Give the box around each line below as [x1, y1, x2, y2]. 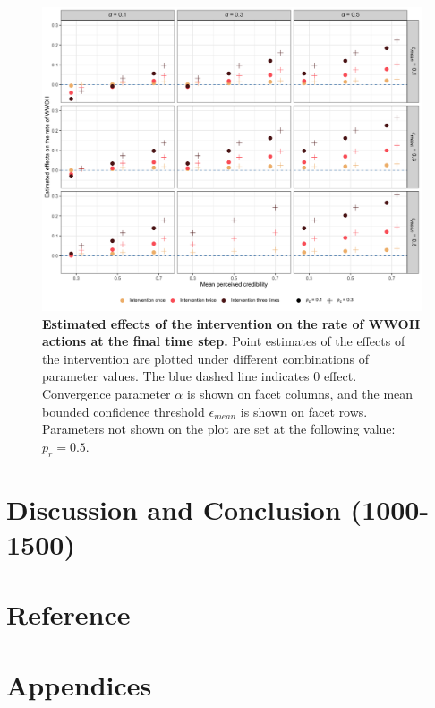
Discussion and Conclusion [6, 490, 341, 527]
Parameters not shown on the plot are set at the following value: [42, 419, 396, 438]
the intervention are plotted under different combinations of [42, 349, 370, 367]
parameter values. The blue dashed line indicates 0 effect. [42, 367, 357, 385]
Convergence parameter [42, 384, 171, 403]
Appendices [6, 666, 152, 703]
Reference [6, 596, 131, 633]
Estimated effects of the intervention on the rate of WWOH [42, 314, 421, 332]
